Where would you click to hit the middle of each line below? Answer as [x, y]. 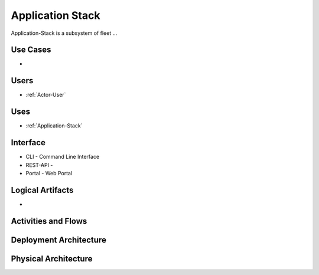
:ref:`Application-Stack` [54, 126]
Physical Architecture [52, 259]
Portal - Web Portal [49, 173]
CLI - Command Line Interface [63, 157]
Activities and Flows [49, 221]
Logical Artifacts [42, 190]
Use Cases [31, 50]
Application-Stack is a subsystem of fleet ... [64, 33]
